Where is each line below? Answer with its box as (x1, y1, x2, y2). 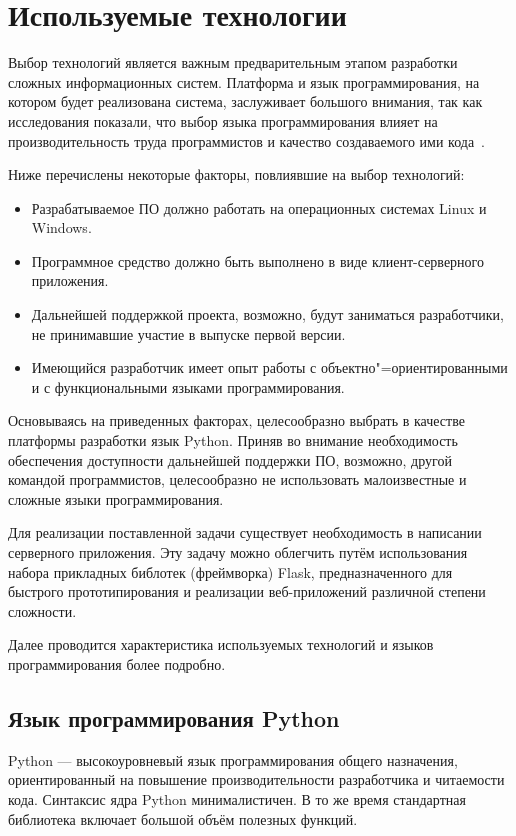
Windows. (31, 217, 92, 238)
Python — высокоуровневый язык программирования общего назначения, (8, 749, 458, 770)
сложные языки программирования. (8, 488, 224, 509)
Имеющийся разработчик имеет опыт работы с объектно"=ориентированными (31, 357, 508, 378)
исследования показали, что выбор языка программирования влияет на (8, 110, 438, 131)
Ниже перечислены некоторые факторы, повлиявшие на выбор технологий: (8, 164, 465, 185)
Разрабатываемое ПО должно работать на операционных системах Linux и (31, 197, 487, 218)
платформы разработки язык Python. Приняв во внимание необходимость (8, 430, 458, 451)
